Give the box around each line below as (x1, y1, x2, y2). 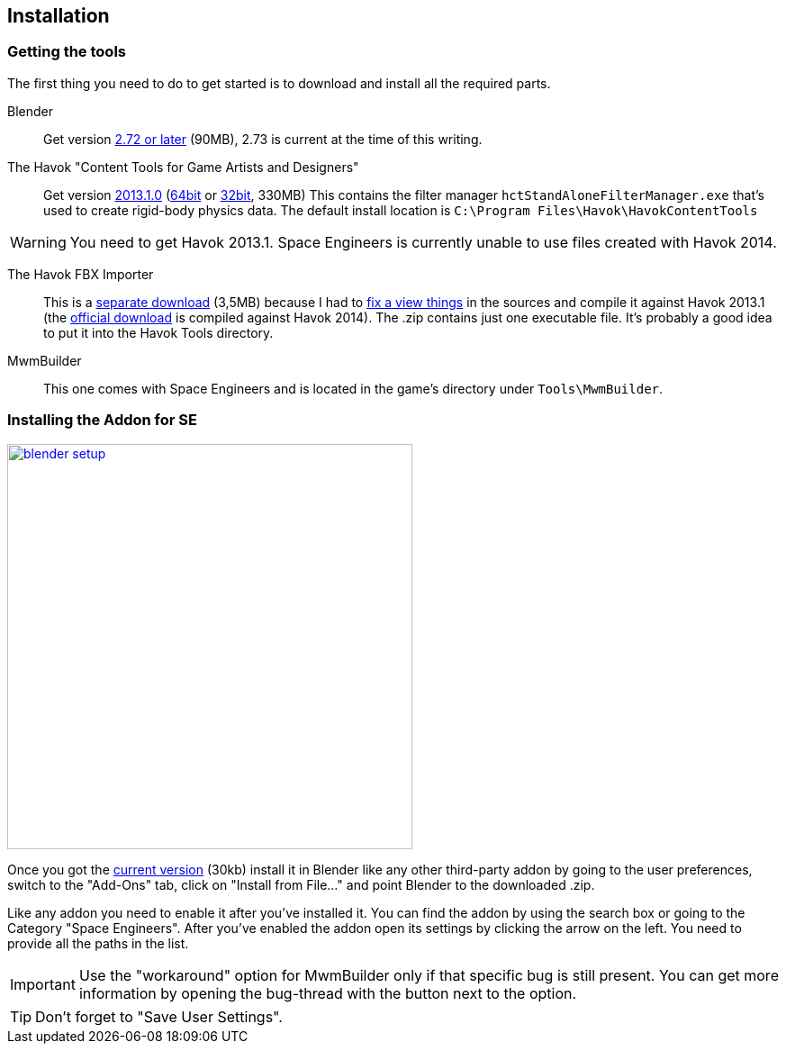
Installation (7, 5, 110, 27)
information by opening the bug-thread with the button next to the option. (78, 983, 577, 1002)
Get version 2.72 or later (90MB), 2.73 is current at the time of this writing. (43, 131, 483, 147)
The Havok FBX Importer (7, 266, 154, 282)
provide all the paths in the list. (7, 935, 189, 951)
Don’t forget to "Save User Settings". (35, 1007, 283, 1026)
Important (10, 974, 76, 993)
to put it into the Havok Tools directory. (43, 324, 274, 340)
